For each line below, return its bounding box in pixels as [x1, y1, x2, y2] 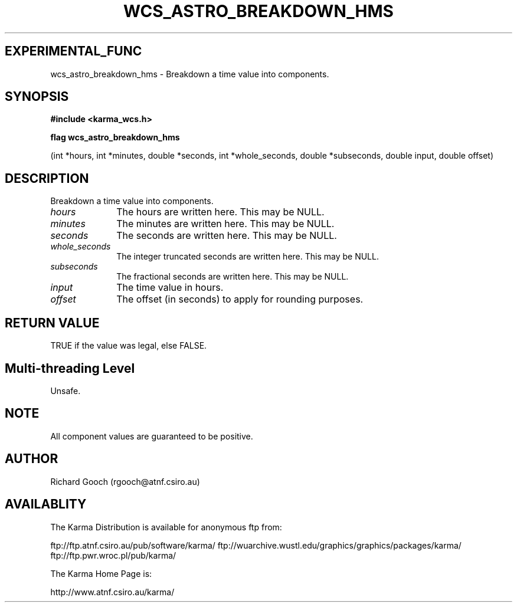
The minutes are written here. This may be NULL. [116, 218, 335, 230]
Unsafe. [50, 385, 81, 396]
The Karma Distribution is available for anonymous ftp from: [50, 521, 282, 532]
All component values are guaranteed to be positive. [50, 431, 253, 441]
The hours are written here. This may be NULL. [116, 206, 325, 218]
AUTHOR [5, 451, 58, 467]
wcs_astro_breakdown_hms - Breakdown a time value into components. [50, 68, 329, 79]
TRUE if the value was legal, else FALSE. [50, 340, 207, 351]
